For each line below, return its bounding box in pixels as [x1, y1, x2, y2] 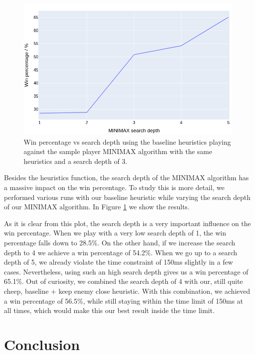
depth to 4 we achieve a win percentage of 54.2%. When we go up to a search [4, 247, 237, 257]
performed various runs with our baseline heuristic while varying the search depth [4, 192, 251, 202]
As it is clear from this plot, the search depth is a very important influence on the [4, 218, 251, 228]
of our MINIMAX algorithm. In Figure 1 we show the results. [4, 201, 190, 212]
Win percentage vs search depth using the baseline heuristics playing [24, 136, 231, 147]
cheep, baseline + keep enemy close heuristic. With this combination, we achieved [4, 285, 251, 296]
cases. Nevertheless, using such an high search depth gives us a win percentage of [4, 266, 249, 276]
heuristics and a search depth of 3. [24, 156, 127, 166]
